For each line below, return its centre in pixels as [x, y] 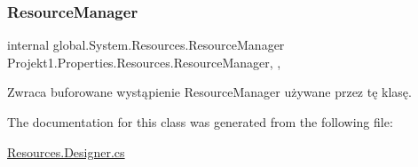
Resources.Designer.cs [66, 151]
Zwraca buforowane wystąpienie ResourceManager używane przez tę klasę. [209, 92]
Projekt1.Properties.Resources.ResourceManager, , [144, 62]
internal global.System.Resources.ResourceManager [146, 45]
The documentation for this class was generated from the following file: [200, 122]
